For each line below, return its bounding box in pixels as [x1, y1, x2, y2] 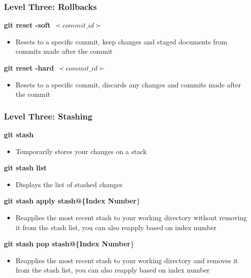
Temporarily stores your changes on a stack [15, 146, 147, 156]
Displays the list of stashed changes [15, 179, 123, 189]
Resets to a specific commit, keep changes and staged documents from [15, 36, 227, 46]
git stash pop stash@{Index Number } [4, 238, 134, 249]
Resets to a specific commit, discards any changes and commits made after [15, 79, 241, 89]
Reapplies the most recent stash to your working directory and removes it [15, 255, 238, 265]
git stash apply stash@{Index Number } [4, 196, 140, 206]
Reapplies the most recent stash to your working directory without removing [15, 212, 247, 222]
